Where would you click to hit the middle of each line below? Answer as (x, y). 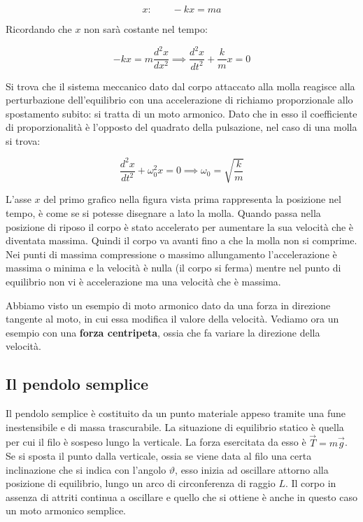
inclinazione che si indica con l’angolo (86, 469)
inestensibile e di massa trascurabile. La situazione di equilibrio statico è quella (175, 426)
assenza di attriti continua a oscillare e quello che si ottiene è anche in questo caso (181, 496)
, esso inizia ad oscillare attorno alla (252, 469)
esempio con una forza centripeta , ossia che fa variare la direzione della (163, 332)
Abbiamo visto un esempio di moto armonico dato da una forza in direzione (168, 305)
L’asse (19, 199)
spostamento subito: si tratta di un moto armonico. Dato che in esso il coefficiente (181, 113)
